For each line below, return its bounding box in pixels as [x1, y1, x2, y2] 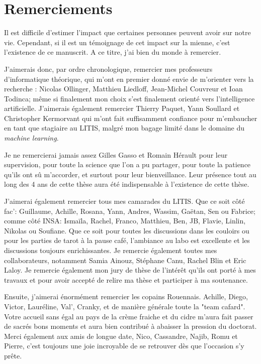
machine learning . [4, 133, 59, 143]
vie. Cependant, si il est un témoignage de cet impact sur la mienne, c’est [4, 37, 230, 47]
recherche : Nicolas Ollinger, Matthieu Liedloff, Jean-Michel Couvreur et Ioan [4, 83, 243, 94]
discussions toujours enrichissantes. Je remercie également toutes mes [4, 245, 217, 255]
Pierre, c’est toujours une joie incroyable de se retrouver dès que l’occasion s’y [4, 340, 244, 351]
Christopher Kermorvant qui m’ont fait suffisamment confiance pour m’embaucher [4, 112, 257, 123]
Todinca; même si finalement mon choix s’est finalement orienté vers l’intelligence [4, 93, 255, 103]
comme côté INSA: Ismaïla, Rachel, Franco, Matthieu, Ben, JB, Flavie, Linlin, [4, 215, 246, 226]
